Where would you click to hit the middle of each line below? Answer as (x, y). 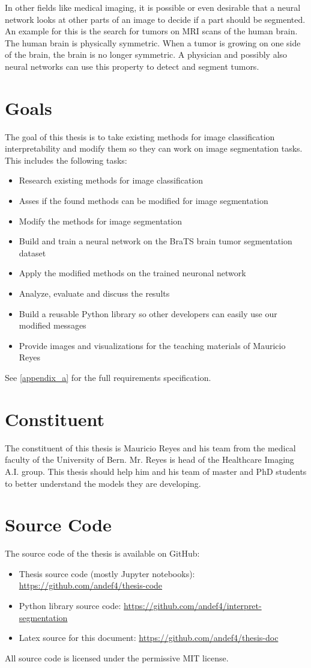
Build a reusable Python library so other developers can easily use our (148, 313)
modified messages (53, 325)
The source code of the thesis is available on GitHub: (102, 553)
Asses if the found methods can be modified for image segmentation (143, 201)
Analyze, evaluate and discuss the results (94, 293)
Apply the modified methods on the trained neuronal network (132, 273)
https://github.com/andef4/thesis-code (91, 585)
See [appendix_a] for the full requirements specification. (108, 377)
